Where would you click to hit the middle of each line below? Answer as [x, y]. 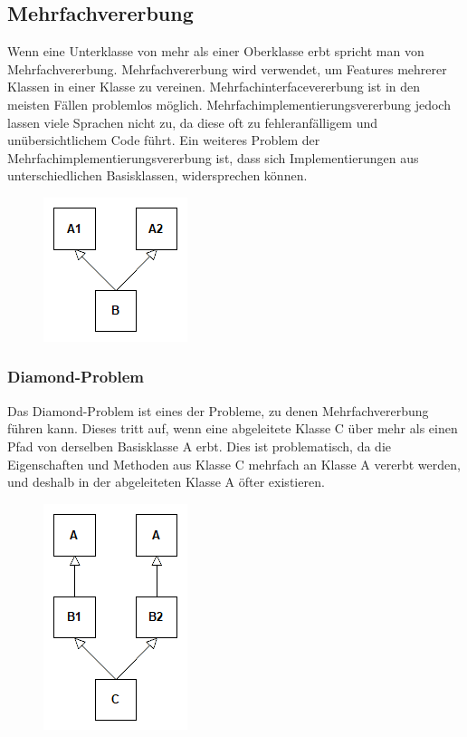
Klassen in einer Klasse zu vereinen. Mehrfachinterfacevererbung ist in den [214, 87]
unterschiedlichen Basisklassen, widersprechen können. [157, 175]
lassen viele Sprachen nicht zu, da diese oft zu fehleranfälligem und [193, 122]
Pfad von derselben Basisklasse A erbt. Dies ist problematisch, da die [200, 446]
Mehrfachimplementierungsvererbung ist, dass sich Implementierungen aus [213, 157]
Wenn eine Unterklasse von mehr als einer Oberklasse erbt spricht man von [216, 51]
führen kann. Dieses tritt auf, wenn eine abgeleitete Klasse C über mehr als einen [233, 428]
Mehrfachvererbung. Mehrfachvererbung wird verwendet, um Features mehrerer [227, 68]
